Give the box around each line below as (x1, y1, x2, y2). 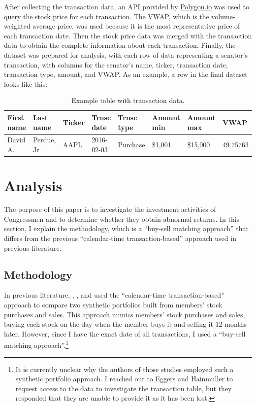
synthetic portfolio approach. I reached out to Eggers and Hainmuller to (15, 373, 233, 384)
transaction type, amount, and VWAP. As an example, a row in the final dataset (4, 69, 248, 79)
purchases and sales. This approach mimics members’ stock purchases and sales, (4, 309, 245, 319)
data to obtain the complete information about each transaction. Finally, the (4, 40, 236, 50)
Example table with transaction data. (71, 95, 185, 105)
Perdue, (32, 135, 56, 145)
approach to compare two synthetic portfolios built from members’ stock (4, 299, 223, 309)
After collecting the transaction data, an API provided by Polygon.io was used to (4, 1, 250, 11)
